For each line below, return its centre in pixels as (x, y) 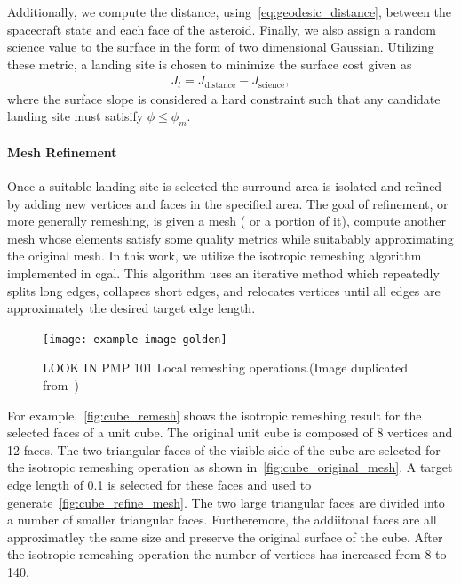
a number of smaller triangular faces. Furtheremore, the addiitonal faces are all (222, 520)
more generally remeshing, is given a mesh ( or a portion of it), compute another (227, 221)
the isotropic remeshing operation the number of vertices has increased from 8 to (227, 554)
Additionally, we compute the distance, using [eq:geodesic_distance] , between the (230, 12)
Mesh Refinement (62, 152)
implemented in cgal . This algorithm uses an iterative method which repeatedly (223, 273)
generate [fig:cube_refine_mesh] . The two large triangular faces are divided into (226, 502)
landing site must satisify (76, 116)
